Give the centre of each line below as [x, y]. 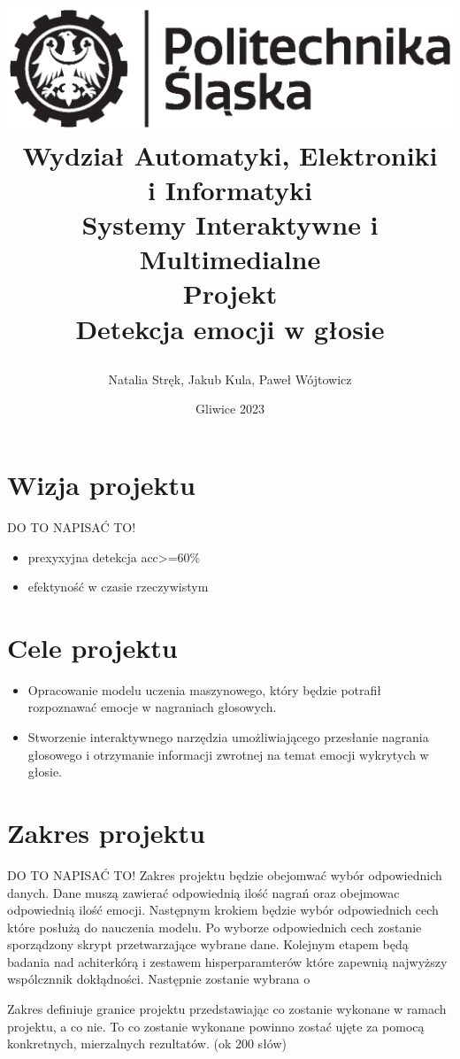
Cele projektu [92, 647]
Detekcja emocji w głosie [230, 328]
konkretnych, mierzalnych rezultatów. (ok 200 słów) [147, 1044]
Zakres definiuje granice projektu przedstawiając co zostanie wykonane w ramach [227, 1009]
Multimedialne [230, 259]
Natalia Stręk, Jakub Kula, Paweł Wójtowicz [230, 379]
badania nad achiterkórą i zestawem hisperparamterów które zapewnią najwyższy [227, 961]
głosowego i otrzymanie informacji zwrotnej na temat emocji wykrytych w [228, 754]
